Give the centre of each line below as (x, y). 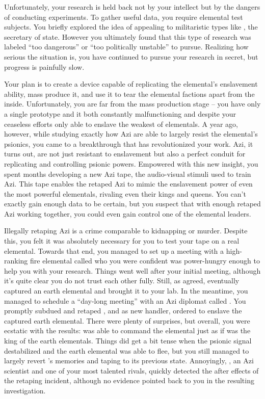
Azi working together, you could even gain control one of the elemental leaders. (128, 213)
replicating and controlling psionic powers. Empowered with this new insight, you (131, 163)
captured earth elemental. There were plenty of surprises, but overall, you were (127, 320)
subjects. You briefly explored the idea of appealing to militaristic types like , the (131, 27)
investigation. (25, 390)
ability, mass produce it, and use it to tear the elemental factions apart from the (129, 94)
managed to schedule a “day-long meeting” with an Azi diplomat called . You (125, 300)
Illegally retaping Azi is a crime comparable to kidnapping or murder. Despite (126, 231)
